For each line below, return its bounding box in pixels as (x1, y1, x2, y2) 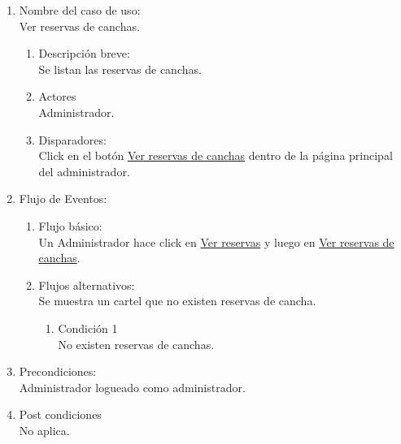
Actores (38, 88, 76, 105)
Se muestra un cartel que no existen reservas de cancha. (38, 292, 316, 309)
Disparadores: (38, 131, 107, 148)
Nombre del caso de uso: (19, 2, 141, 18)
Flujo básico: (38, 217, 102, 234)
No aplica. (19, 421, 70, 438)
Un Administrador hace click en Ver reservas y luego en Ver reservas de (38, 233, 394, 250)
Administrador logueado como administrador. (19, 378, 246, 395)
